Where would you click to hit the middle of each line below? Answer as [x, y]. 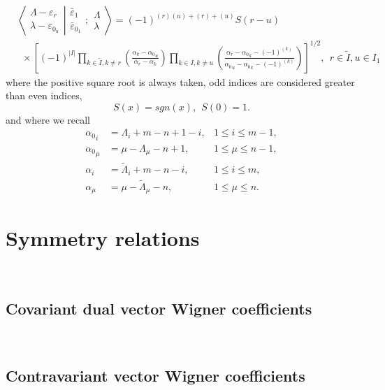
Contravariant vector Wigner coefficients [155, 376]
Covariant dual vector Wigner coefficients [159, 309]
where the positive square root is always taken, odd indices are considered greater [180, 81]
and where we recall [48, 119]
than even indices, [44, 95]
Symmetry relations [103, 237]
